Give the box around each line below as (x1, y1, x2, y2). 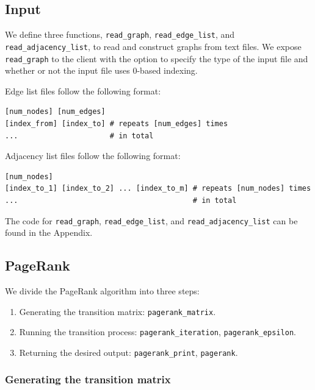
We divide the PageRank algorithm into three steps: (5, 284, 200, 297)
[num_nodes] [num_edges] (5, 107, 106, 116)
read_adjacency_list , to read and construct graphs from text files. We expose (5, 40, 302, 52)
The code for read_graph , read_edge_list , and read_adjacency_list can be (5, 214, 298, 227)
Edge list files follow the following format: (5, 84, 161, 97)
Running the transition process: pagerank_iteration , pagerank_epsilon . (19, 325, 296, 338)
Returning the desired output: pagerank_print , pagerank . (19, 346, 238, 358)
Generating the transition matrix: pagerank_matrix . (19, 305, 216, 317)
